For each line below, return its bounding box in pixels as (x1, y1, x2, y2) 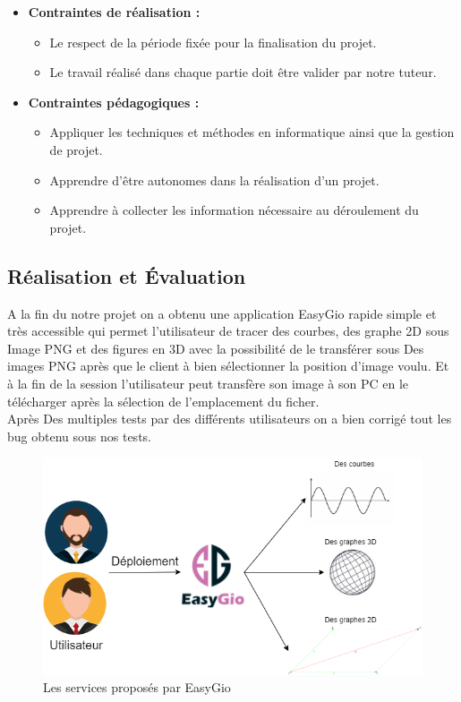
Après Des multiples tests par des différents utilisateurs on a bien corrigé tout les (7, 409, 452, 428)
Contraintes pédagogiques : (28, 92, 200, 111)
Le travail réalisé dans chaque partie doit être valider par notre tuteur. (49, 63, 437, 81)
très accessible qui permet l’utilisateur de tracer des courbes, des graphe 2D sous (7, 321, 449, 340)
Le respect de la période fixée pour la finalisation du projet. (49, 32, 377, 51)
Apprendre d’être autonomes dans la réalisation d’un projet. (49, 170, 380, 189)
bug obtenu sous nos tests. (7, 426, 151, 445)
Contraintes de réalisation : (28, 3, 201, 21)
